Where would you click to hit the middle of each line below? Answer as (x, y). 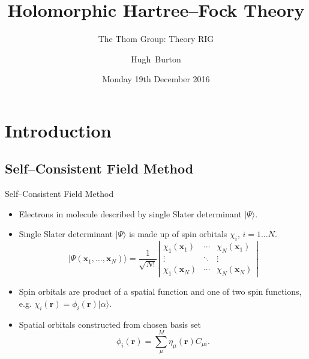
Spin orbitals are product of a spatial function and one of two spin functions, (160, 291)
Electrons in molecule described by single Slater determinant (130, 213)
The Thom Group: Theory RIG (156, 39)
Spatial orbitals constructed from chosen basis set (110, 324)
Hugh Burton (156, 59)
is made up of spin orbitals (178, 234)
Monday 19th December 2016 (156, 79)
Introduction (58, 130)
